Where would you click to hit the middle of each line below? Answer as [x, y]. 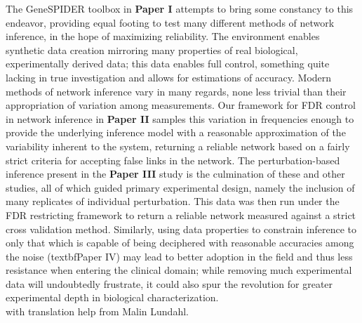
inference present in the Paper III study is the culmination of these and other [175, 174]
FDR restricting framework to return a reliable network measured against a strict [181, 215]
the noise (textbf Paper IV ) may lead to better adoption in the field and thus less [179, 256]
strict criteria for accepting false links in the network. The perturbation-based [173, 160]
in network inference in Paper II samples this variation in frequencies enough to [180, 118]
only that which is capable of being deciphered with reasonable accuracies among [180, 243]
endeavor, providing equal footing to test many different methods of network [170, 22]
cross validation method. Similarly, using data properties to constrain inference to [181, 229]
